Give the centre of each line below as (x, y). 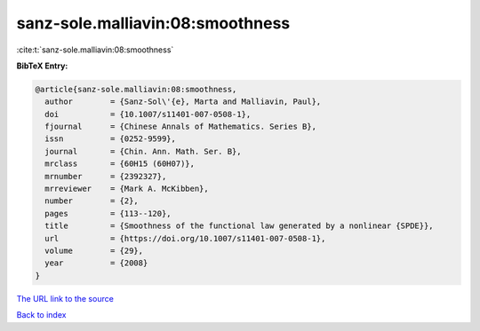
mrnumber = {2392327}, (106, 176)
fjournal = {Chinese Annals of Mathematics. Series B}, (181, 127)
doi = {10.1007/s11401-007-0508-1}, (148, 114)
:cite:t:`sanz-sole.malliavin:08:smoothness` (95, 50)
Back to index (41, 315)
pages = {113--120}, (108, 213)
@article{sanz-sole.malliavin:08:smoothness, (136, 89)
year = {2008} (96, 263)
